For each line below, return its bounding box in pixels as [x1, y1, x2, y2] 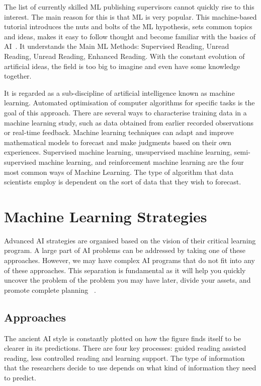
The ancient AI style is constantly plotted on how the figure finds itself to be [4, 333, 241, 343]
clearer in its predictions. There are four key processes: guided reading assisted [4, 343, 246, 353]
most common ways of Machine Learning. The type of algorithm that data [4, 166, 234, 177]
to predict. [4, 372, 36, 382]
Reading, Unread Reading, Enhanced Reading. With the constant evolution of [4, 50, 245, 61]
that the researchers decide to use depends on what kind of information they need [4, 362, 256, 373]
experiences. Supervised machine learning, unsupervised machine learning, [4, 147, 232, 157]
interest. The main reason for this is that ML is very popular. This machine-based [4, 11, 257, 22]
